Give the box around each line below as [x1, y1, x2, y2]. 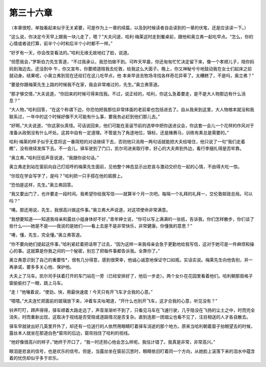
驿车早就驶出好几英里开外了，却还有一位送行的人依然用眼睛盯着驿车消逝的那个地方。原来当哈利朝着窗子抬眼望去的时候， [9, 323, 255, 329]
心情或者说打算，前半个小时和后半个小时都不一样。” [9, 41, 113, 46]
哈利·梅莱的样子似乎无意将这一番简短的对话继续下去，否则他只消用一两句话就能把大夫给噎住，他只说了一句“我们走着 [9, 139, 246, 145]
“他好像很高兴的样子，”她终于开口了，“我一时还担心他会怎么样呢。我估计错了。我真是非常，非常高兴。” [9, 339, 215, 345]
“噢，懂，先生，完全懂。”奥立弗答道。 [9, 232, 85, 238]
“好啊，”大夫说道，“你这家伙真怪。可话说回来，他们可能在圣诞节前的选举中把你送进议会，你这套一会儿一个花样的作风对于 [9, 122, 255, 128]
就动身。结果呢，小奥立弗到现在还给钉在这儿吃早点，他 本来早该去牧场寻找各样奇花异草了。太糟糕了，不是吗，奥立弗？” [9, 72, 254, 79]
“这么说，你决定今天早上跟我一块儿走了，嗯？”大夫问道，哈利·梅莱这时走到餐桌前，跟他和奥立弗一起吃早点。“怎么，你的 [9, 34, 254, 40]
